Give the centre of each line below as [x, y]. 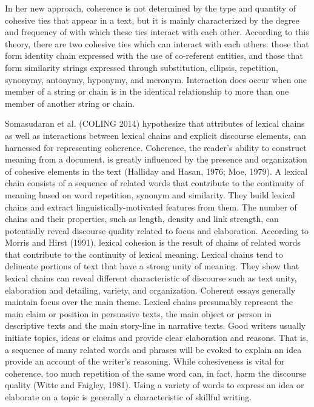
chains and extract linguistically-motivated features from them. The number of [151, 207]
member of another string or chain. [70, 103]
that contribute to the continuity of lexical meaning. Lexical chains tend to [144, 254]
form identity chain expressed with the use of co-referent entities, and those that [154, 55]
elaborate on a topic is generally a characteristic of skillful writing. [129, 397]
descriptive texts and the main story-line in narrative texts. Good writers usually [155, 325]
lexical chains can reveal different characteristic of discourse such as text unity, [151, 278]
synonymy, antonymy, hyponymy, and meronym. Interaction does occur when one [156, 79]
